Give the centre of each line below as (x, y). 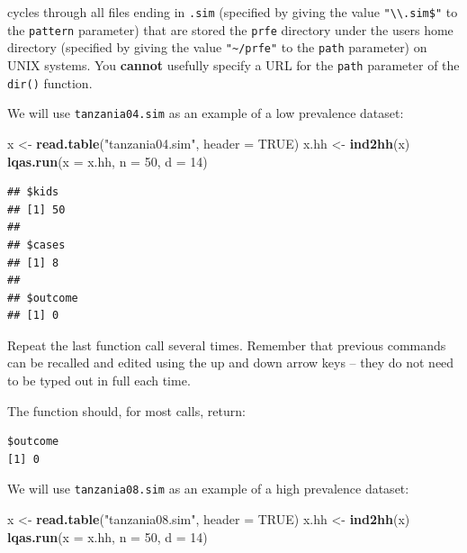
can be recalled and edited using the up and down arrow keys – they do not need (231, 363)
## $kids (33, 192)
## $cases (36, 245)
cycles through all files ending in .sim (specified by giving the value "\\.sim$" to (233, 12)
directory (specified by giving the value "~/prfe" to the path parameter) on (217, 47)
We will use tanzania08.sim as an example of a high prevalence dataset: (208, 489)
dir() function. (50, 82)
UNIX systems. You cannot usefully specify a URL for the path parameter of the (233, 64)
